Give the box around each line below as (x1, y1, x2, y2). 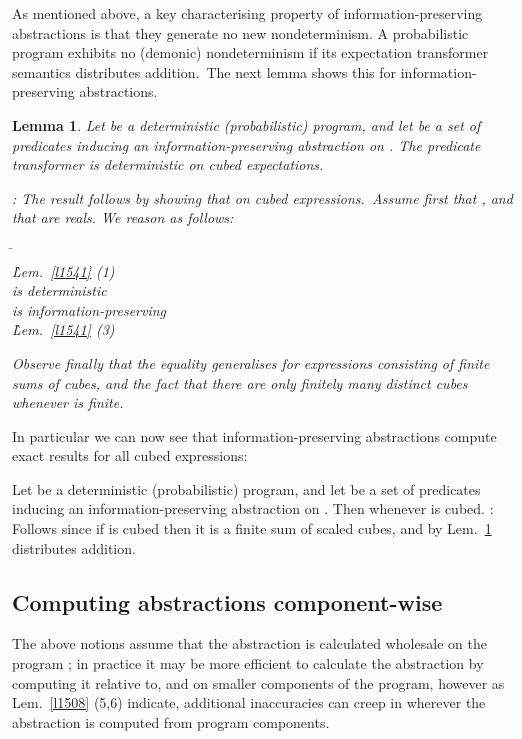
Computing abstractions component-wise (12, 586, 443, 617)
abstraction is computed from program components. (12, 711, 330, 732)
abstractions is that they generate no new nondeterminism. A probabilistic (12, 22, 469, 43)
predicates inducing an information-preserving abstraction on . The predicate (12, 134, 481, 155)
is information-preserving (12, 299, 167, 320)
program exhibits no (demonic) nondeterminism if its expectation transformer (12, 42, 489, 63)
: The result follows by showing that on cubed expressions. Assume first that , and (12, 187, 513, 208)
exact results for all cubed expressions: (12, 445, 248, 466)
